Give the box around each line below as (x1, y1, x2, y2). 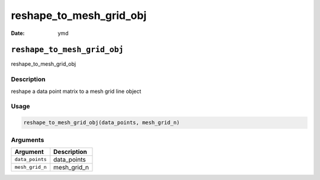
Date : (11, 30, 25, 37)
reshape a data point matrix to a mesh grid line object (11, 88, 142, 95)
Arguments (11, 136, 44, 144)
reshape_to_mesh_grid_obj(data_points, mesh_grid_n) (23, 119, 180, 126)
